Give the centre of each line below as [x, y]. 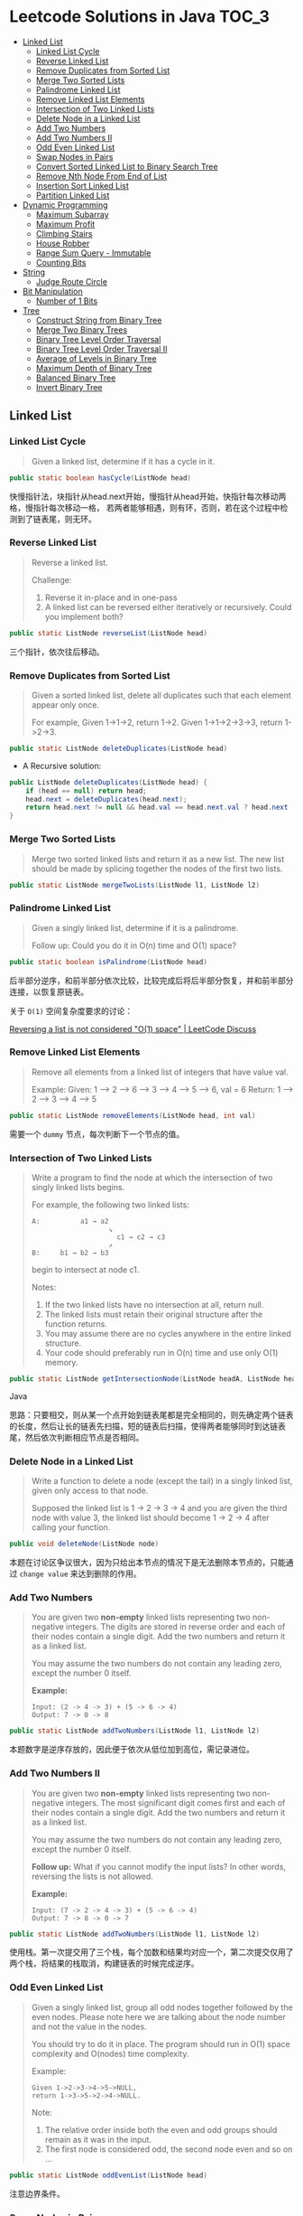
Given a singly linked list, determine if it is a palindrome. [135, 927]
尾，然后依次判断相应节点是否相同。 [77, 1437]
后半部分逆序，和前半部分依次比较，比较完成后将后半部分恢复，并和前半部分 [151, 980]
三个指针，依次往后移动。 [57, 652]
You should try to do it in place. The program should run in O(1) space [161, 2043]
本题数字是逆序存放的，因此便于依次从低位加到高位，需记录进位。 [132, 1750]
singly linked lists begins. [78, 1188]
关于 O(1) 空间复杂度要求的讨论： [71, 1010]
